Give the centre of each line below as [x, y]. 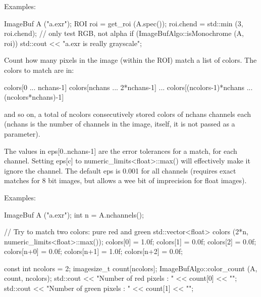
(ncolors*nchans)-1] [34, 97]
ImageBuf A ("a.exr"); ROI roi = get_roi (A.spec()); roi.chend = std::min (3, [124, 23]
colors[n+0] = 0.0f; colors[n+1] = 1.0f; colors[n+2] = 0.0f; [93, 251]
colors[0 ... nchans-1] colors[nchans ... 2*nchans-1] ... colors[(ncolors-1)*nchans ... [128, 87]
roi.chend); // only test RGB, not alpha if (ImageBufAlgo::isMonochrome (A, [124, 33]
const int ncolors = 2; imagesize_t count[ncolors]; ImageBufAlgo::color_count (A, [131, 268]
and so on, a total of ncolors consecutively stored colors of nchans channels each [128, 114]
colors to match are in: [39, 70]
